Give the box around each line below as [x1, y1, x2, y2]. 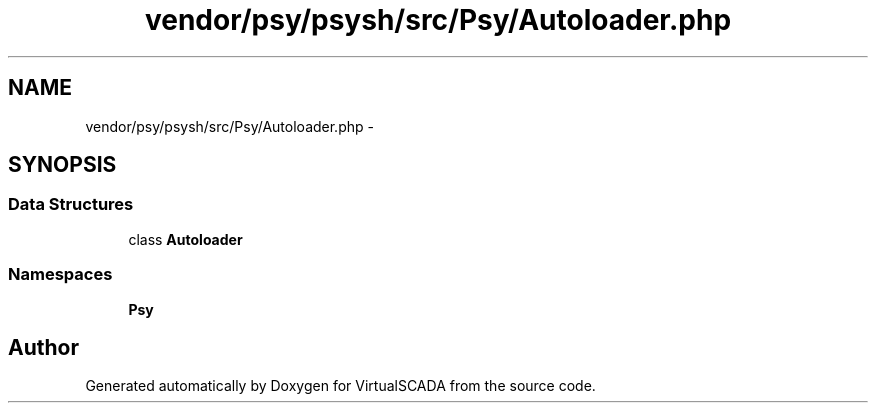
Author [8, 334, 79, 360]
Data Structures [8, 194, 134, 215]
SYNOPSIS [8, 152, 117, 178]
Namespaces [8, 264, 113, 285]
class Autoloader [128, 230, 243, 248]
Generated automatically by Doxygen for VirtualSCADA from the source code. [85, 377, 596, 395]
